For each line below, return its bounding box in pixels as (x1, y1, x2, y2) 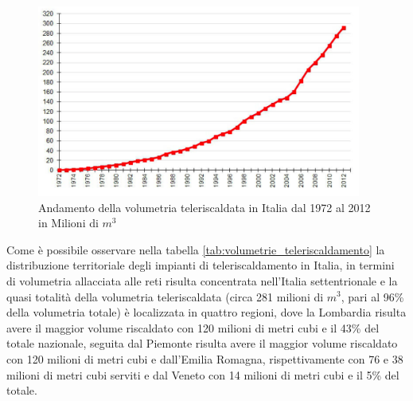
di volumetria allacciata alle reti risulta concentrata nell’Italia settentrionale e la (6, 272, 398, 289)
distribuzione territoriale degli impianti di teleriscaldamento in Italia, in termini (6, 257, 395, 273)
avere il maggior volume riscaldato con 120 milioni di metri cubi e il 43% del (6, 319, 380, 336)
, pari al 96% (341, 288, 404, 305)
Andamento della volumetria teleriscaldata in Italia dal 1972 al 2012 (38, 199, 371, 215)
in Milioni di (38, 214, 99, 231)
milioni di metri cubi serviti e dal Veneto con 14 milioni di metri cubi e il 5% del (6, 366, 399, 383)
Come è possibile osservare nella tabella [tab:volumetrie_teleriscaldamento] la (6, 241, 385, 258)
